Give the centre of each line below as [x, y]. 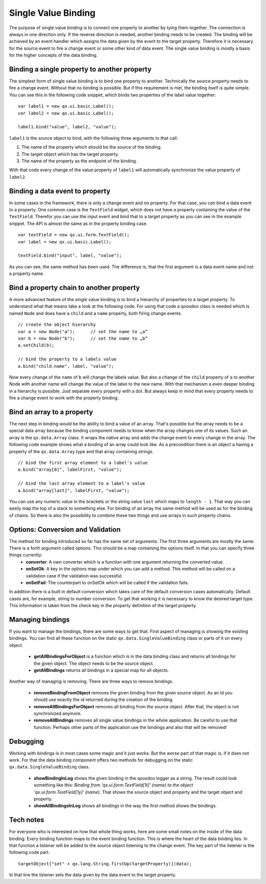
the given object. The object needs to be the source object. [94, 663]
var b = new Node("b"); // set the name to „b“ [83, 338]
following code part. [30, 852]
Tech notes [27, 820]
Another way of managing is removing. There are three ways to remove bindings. [91, 682]
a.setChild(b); [36, 345]
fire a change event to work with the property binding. [64, 398]
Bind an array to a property [51, 412]
